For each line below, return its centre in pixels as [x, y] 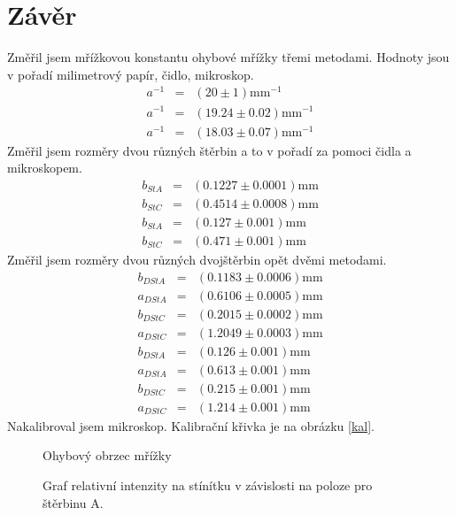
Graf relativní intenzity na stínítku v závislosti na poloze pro [208, 484]
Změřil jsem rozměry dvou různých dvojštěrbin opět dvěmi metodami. [197, 259]
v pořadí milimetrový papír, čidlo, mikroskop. [131, 74]
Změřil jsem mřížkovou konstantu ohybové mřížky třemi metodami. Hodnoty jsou [228, 57]
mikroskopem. [45, 168]
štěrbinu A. [73, 502]
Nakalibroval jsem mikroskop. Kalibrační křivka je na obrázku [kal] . [191, 425]
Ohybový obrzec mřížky [107, 455]
